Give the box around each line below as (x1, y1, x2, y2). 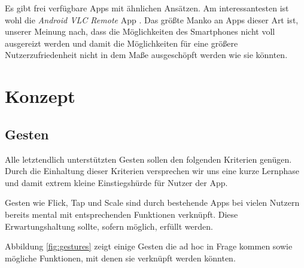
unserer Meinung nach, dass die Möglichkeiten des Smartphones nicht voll (5, 25, 275, 38)
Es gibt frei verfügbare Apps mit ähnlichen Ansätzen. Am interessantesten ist (5, 2, 289, 14)
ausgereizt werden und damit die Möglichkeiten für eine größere (5, 36, 238, 49)
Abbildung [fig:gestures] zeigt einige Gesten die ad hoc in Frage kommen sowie (5, 240, 293, 252)
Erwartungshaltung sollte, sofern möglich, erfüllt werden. (5, 220, 213, 232)
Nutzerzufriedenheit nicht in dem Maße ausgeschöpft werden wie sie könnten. (5, 48, 288, 61)
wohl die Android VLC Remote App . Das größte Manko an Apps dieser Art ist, (5, 13, 299, 26)
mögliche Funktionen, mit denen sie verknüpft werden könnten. (5, 251, 236, 264)
